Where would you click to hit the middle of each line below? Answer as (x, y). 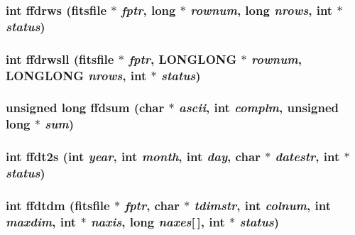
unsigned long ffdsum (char (85, 108)
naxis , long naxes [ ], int (158, 221)
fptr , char (152, 205)
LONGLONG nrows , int (76, 75)
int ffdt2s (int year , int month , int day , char (133, 157)
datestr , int (307, 157)
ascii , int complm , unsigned (259, 108)
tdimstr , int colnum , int (262, 205)
